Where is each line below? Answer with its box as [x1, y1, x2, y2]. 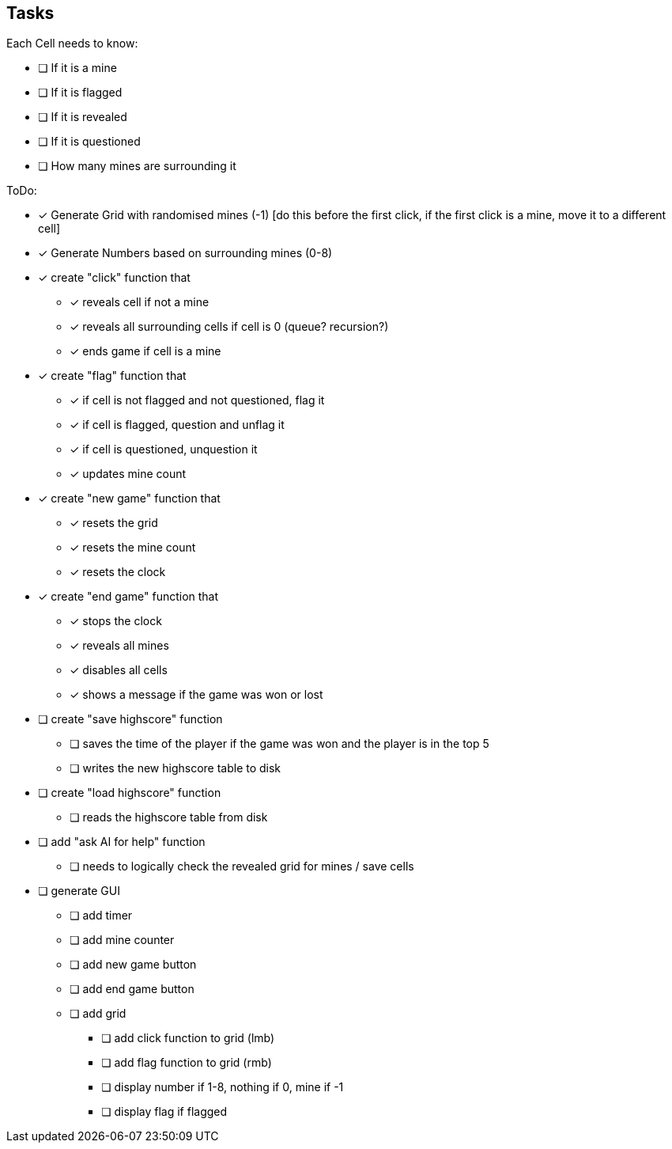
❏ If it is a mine [38, 61, 117, 75]
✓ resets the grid [70, 516, 158, 530]
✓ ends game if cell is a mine [70, 344, 221, 358]
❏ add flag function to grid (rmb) [101, 1056, 272, 1070]
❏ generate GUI [38, 884, 120, 898]
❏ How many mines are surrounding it [38, 159, 236, 173]
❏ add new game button [70, 957, 197, 972]
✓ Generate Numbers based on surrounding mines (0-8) [38, 246, 333, 260]
